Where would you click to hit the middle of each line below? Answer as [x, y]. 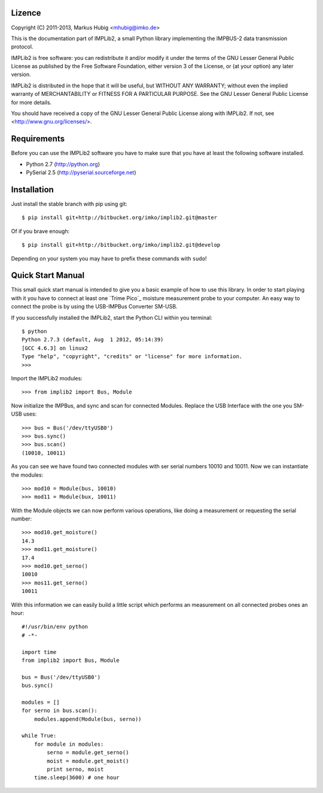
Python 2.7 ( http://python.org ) [63, 164]
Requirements [38, 139]
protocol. [22, 47]
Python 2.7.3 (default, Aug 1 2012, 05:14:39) [93, 340]
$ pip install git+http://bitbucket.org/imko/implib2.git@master [120, 218]
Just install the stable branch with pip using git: [69, 204]
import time [39, 652]
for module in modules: [69, 744]
